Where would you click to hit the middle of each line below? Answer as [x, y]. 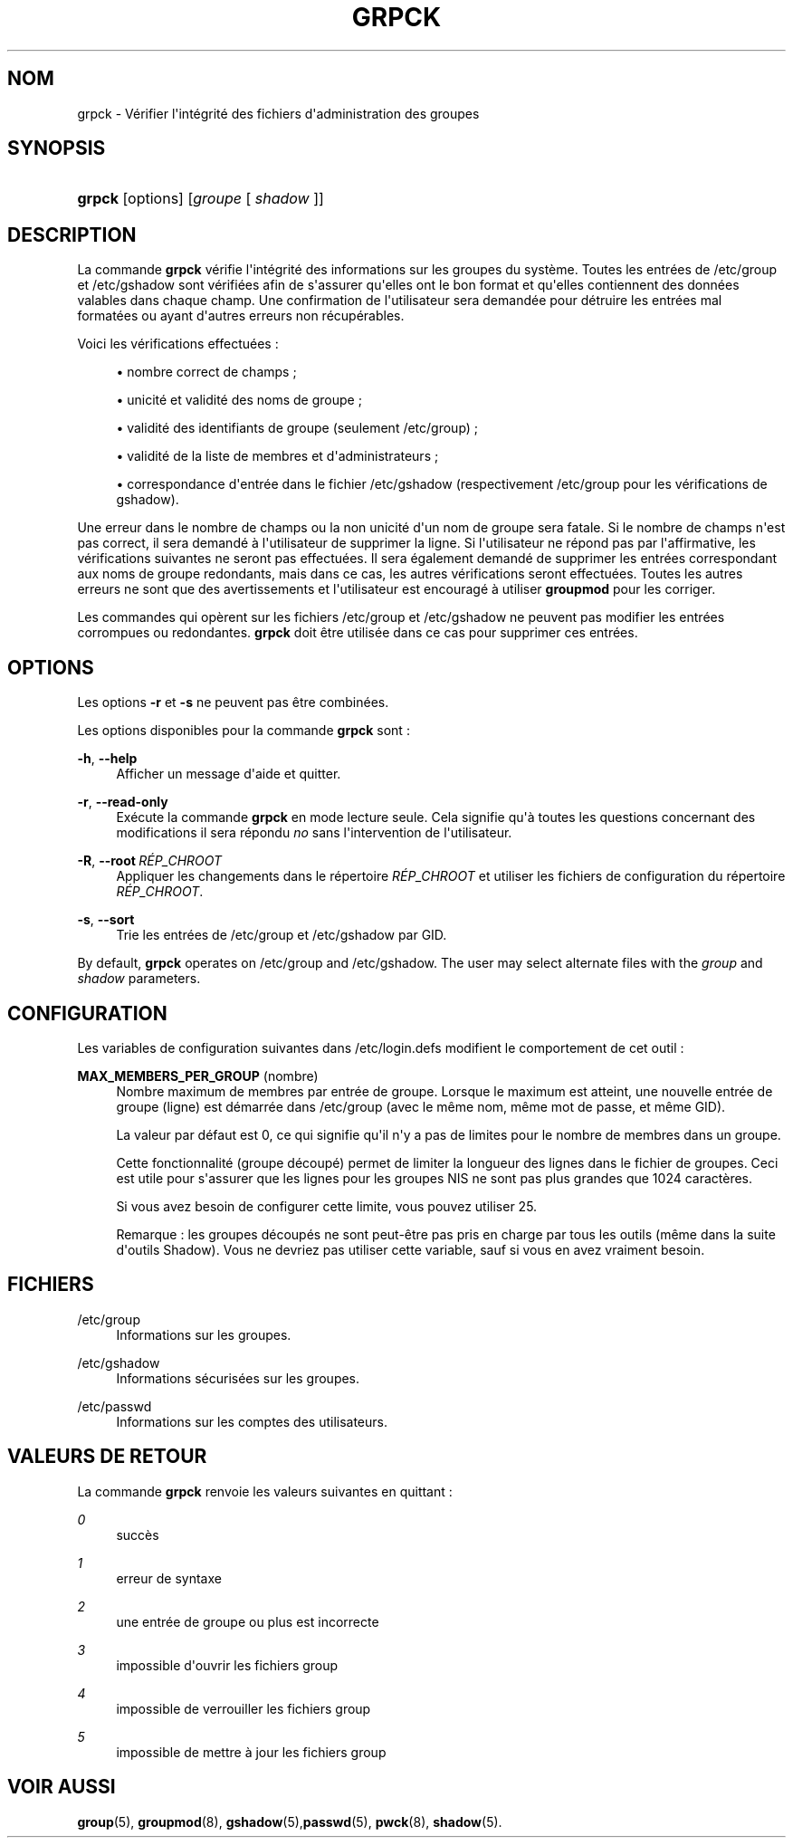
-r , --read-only [123, 802]
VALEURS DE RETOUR [107, 1457]
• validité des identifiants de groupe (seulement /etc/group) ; [297, 428]
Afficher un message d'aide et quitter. [229, 774]
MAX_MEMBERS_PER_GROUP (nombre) [198, 1075]
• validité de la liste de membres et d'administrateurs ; [277, 456]
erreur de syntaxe [169, 1578]
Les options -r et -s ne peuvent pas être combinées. [233, 703]
